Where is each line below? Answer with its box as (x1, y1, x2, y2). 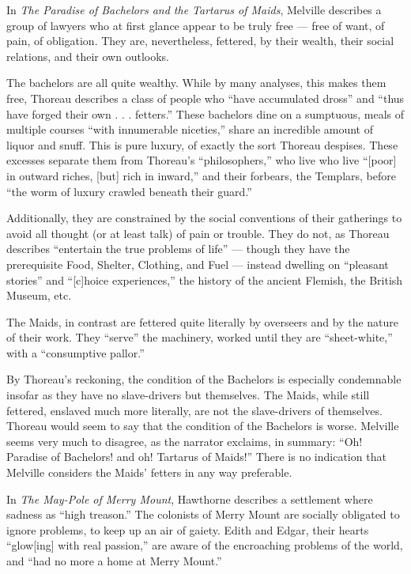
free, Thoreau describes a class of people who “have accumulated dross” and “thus (6, 89, 405, 106)
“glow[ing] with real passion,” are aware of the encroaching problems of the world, (6, 537, 403, 553)
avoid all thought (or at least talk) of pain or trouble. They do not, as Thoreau (6, 225, 390, 241)
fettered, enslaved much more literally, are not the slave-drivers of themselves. (6, 402, 383, 418)
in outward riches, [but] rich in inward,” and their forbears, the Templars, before (6, 167, 396, 183)
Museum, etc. (6, 287, 72, 304)
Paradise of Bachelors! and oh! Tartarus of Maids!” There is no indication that (6, 448, 386, 465)
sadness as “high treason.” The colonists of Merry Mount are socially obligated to (6, 506, 400, 523)
